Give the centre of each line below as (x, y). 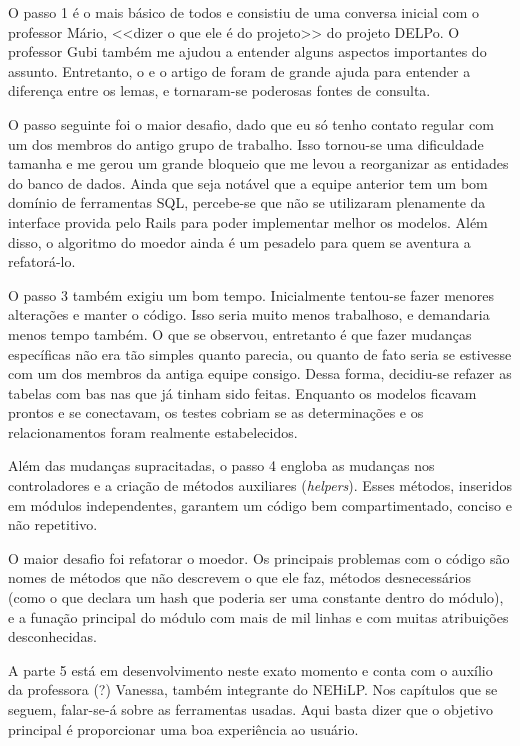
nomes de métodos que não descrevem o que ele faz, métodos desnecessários (239, 577)
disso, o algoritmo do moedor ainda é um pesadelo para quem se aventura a (239, 241)
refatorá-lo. (42, 261)
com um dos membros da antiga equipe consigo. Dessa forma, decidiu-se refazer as (260, 373)
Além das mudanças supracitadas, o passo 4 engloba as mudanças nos (221, 465)
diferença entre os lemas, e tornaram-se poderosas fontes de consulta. (219, 90)
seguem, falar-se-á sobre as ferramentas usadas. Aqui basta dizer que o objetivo (250, 709)
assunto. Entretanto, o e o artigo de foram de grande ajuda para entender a (239, 70)
